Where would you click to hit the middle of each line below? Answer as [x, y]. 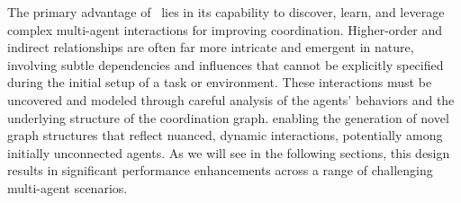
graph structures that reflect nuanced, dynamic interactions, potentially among [225, 135]
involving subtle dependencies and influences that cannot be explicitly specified [226, 64]
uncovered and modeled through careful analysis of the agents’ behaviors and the [231, 99]
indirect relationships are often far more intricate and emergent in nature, [211, 47]
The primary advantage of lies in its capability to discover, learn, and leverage [226, 12]
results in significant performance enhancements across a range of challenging [220, 170]
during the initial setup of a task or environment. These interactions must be [220, 82]
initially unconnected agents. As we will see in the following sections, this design [229, 152]
